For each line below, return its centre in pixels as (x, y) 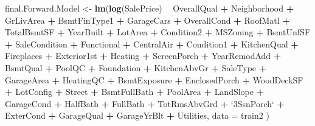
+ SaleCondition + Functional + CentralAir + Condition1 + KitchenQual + (152, 44)
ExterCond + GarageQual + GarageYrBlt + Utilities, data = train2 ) (137, 115)
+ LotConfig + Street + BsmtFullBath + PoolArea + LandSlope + (135, 92)
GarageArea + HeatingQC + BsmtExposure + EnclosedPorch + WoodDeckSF (154, 79)
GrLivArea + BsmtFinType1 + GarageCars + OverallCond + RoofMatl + (147, 20)
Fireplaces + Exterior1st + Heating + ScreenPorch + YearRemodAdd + (143, 56)
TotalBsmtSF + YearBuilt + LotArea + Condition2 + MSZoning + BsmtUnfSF (158, 32)
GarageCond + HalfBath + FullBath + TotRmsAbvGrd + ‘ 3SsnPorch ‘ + (145, 103)
